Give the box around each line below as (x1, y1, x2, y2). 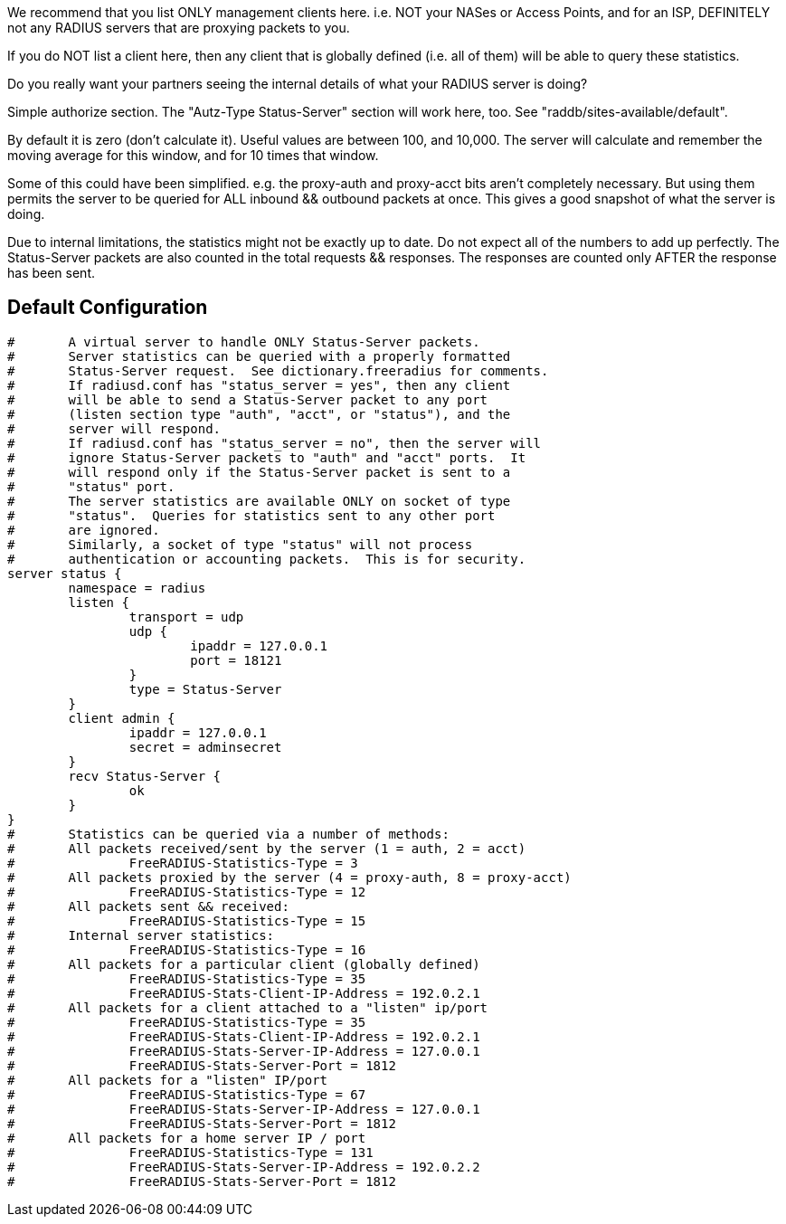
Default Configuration (7, 296, 208, 319)
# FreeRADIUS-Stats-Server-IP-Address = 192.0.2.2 (7, 1159, 480, 1174)
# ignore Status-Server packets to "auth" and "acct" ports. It (7, 450, 526, 465)
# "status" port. (7, 479, 175, 494)
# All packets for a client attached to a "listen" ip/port (7, 1000, 488, 1015)
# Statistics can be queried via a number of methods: (7, 826, 450, 841)
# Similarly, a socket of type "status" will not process (7, 536, 473, 552)
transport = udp (128, 609, 244, 624)
